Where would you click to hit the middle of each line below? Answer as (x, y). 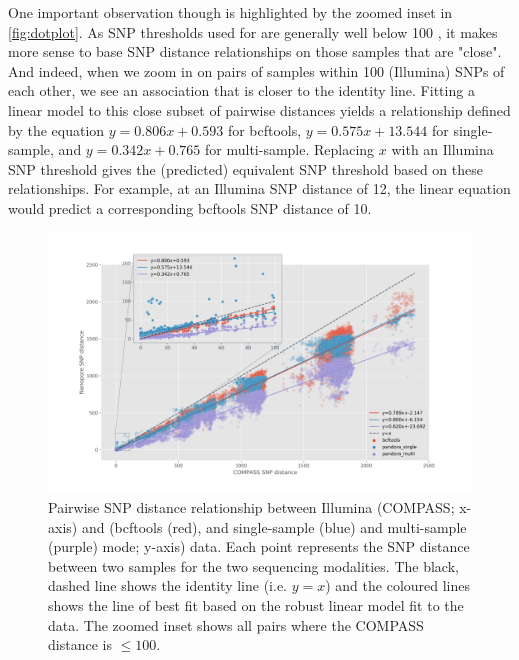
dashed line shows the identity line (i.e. (168, 585)
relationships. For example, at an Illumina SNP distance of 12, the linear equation (259, 188)
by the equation (56, 129)
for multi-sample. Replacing (290, 149)
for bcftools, (264, 129)
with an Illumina (442, 149)
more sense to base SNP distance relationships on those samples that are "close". (255, 51)
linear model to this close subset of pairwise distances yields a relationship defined (259, 109)
